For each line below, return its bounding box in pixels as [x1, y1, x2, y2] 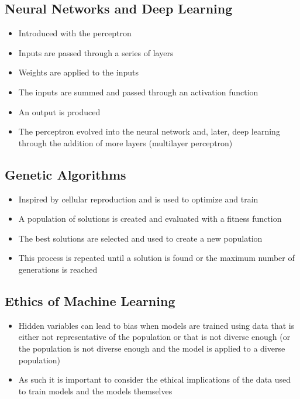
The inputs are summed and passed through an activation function [18, 85, 258, 98]
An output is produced [18, 105, 101, 118]
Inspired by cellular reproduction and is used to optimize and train [18, 192, 258, 205]
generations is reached [18, 263, 98, 275]
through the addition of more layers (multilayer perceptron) [18, 136, 233, 149]
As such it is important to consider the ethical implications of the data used [18, 373, 291, 386]
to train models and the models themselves [18, 384, 173, 397]
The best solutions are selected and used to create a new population [18, 232, 263, 244]
